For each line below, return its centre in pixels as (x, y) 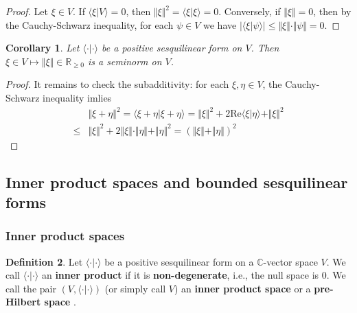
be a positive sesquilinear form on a (179, 261)
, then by (332, 11)
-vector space (290, 261)
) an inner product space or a (243, 288)
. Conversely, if (250, 11)
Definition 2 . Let (44, 261)
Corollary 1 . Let (43, 48)
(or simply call (135, 288)
